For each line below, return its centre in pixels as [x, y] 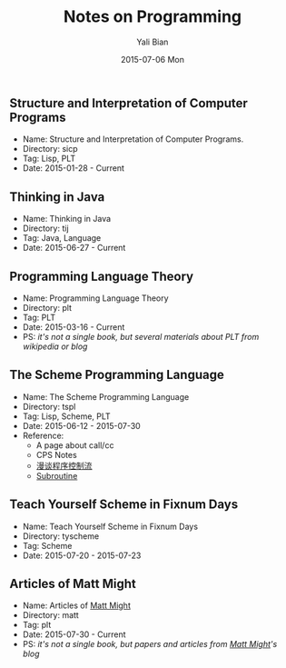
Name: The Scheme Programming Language [106, 396]
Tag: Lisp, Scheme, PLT [66, 416]
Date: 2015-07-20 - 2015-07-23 [82, 555]
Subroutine [57, 475]
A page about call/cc [75, 445]
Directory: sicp [50, 149]
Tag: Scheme [47, 545]
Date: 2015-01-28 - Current [74, 168]
